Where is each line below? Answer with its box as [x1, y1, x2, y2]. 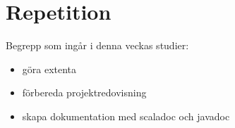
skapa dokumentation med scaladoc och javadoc [22, 108, 230, 123]
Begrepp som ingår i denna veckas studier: [6, 38, 189, 53]
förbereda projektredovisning [22, 85, 147, 100]
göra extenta [22, 61, 77, 76]
